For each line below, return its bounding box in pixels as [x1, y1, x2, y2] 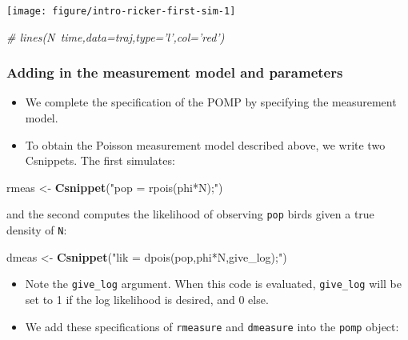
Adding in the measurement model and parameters [6, 62, 343, 82]
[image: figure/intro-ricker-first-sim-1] [6, 6, 236, 17]
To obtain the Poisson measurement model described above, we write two [25, 136, 386, 153]
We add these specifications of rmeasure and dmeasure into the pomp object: [25, 318, 399, 334]
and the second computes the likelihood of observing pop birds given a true [6, 206, 374, 222]
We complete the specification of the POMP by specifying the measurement [25, 94, 397, 110]
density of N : [6, 222, 67, 238]
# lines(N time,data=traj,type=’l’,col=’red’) [6, 28, 225, 45]
